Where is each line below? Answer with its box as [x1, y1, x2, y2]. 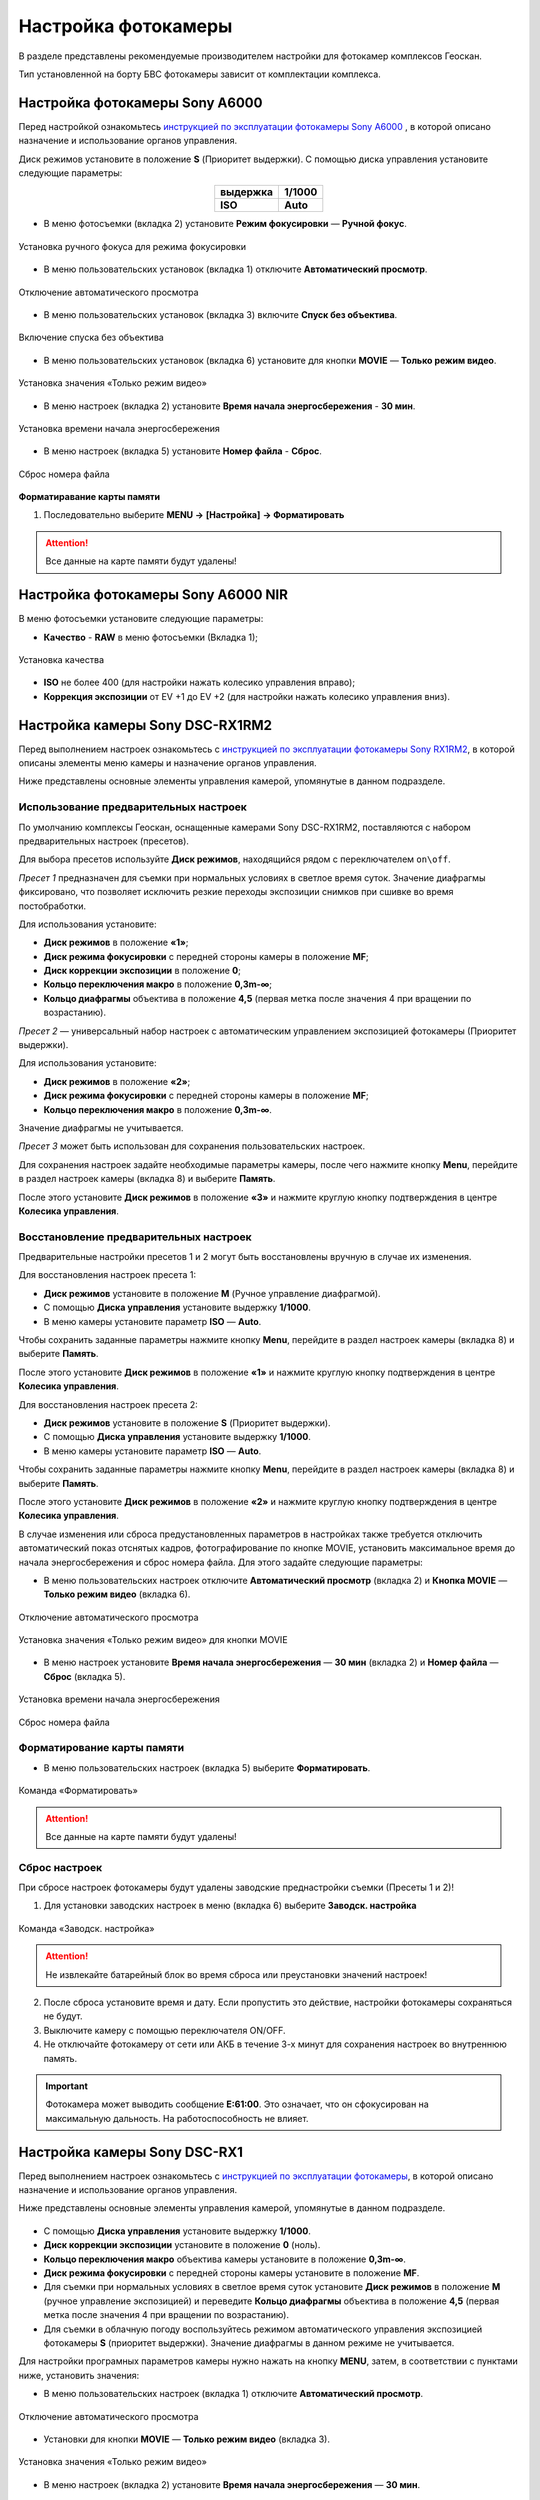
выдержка [220, 185, 274, 199]
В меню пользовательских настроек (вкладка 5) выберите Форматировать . [43, 1761, 371, 1774]
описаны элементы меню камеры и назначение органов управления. [18, 757, 317, 769]
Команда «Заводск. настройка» [18, 1922, 155, 1934]
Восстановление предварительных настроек [18, 1230, 252, 1244]
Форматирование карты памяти [18, 1741, 185, 1755]
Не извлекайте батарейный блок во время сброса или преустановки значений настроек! [45, 1968, 428, 1980]
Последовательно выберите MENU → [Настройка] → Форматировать [43, 509, 345, 521]
